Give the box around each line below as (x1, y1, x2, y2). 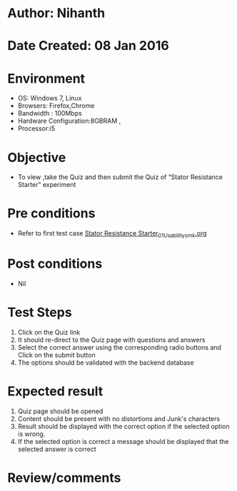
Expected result (7, 383, 104, 400)
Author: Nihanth (7, 5, 106, 21)
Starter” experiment (17, 181, 76, 189)
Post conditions (7, 255, 103, 272)
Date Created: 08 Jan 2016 (7, 38, 169, 54)
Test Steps (7, 305, 73, 320)
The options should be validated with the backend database (17, 358, 194, 367)
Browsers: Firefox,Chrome (17, 101, 95, 110)
